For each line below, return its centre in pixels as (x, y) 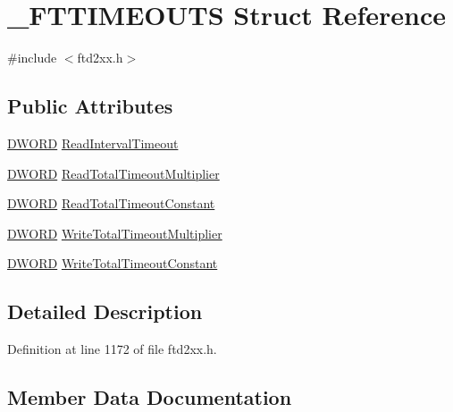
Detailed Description (105, 311)
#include (32, 58)
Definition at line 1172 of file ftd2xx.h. (112, 349)
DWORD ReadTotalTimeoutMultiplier (113, 173)
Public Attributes (90, 106)
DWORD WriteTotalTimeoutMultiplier (115, 233)
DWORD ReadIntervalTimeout (93, 143)
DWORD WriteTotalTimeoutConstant (113, 263)
